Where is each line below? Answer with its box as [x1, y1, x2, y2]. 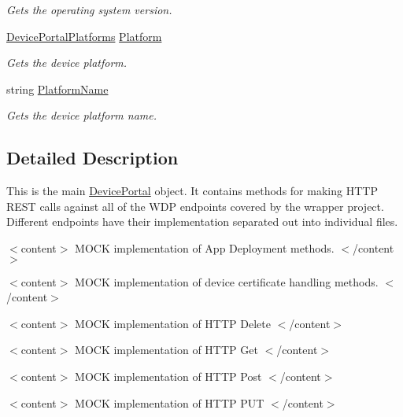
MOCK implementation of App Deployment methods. [75, 239, 335, 256]
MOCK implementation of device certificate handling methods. [75, 273, 379, 290]
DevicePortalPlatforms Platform [6, 28, 162, 44]
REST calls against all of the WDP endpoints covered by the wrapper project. [6, 197, 384, 214]
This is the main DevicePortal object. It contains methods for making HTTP [6, 183, 378, 199]
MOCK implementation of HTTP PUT [75, 394, 264, 411]
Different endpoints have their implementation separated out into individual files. [6, 213, 398, 230]
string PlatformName [6, 80, 109, 97]
